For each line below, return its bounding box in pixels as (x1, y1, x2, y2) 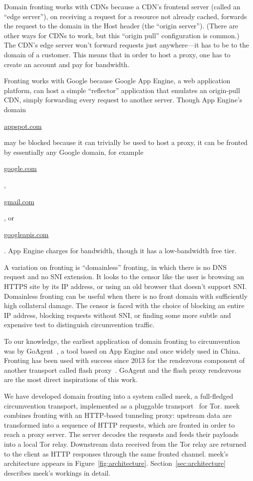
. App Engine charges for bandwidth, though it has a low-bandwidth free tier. (4, 245, 237, 256)
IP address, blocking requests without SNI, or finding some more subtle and (4, 310, 231, 320)
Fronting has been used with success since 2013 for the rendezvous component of (4, 355, 245, 365)
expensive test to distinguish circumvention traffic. (4, 319, 155, 330)
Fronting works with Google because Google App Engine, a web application (4, 75, 231, 86)
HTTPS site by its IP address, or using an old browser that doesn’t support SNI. (4, 281, 247, 291)
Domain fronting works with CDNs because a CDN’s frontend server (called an (4, 1, 241, 11)
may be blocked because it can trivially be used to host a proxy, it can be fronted (4, 137, 248, 147)
